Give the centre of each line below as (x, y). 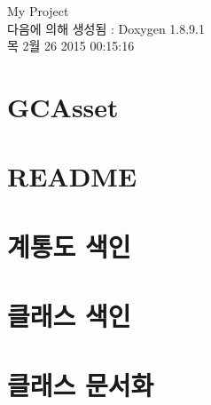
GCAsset (63, 106)
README (72, 176)
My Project (38, 11)
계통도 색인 (69, 246)
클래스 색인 (69, 316)
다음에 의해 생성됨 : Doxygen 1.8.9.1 (106, 28)
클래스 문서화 (81, 385)
